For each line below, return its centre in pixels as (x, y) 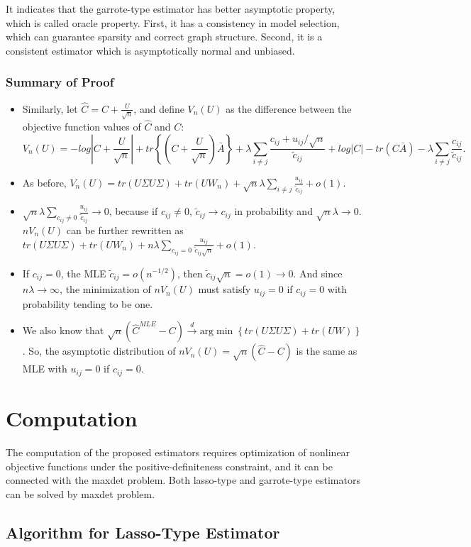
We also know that (63, 330)
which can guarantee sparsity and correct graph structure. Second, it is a (164, 37)
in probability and (273, 211)
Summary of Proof (60, 82)
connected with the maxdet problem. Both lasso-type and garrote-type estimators (183, 480)
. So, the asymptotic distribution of (99, 351)
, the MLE (83, 273)
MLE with (45, 369)
